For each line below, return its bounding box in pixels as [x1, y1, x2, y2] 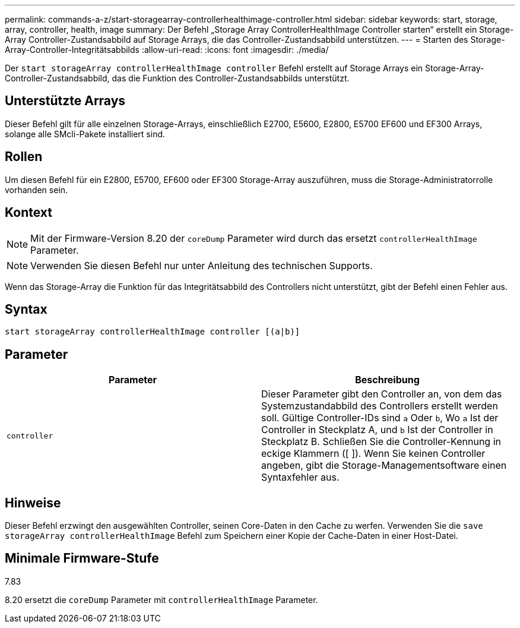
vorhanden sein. [5, 184, 68, 195]
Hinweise [5, 495, 61, 510]
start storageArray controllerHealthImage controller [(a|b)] [5, 327, 300, 337]
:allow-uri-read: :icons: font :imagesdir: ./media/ [141, 45, 329, 55]
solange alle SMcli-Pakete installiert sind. [5, 128, 166, 139]
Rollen [5, 149, 43, 165]
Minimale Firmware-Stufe [5, 551, 159, 566]
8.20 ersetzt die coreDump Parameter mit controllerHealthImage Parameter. [5, 594, 318, 605]
